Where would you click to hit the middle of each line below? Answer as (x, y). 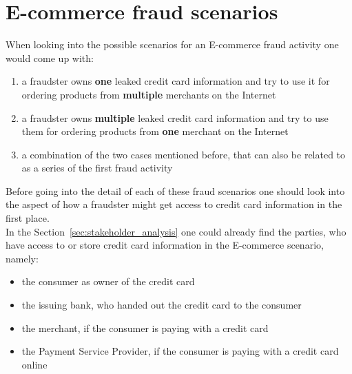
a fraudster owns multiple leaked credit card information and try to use (175, 117)
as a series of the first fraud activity (97, 168)
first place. (28, 218)
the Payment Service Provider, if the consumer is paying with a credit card (180, 351)
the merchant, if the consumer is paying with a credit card (145, 328)
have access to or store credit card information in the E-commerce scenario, (165, 245)
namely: (22, 258)
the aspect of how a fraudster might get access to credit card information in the (174, 204)
